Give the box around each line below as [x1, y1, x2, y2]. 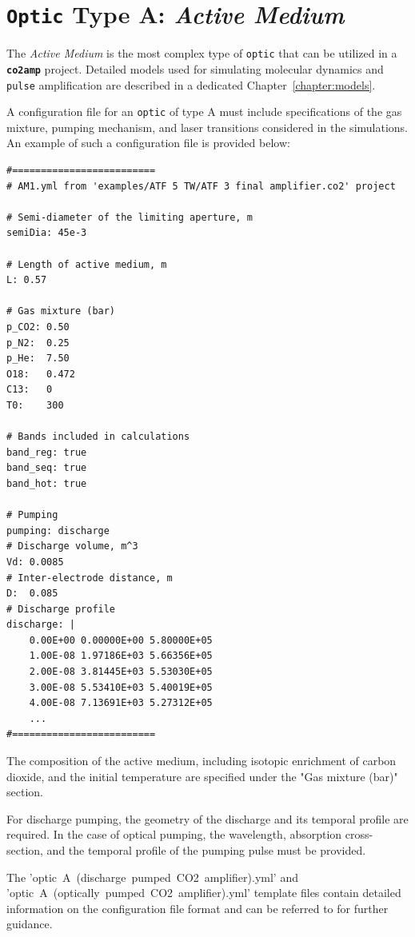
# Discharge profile [6, 603, 116, 615]
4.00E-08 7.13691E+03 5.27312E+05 [29, 697, 213, 709]
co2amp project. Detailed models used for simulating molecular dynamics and [6, 60, 384, 77]
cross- [345, 826, 373, 843]
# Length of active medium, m [6, 258, 167, 270]
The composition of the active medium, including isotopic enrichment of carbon [6, 752, 397, 769]
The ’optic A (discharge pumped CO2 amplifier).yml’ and [6, 868, 298, 885]
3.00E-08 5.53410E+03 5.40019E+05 [29, 681, 213, 693]
